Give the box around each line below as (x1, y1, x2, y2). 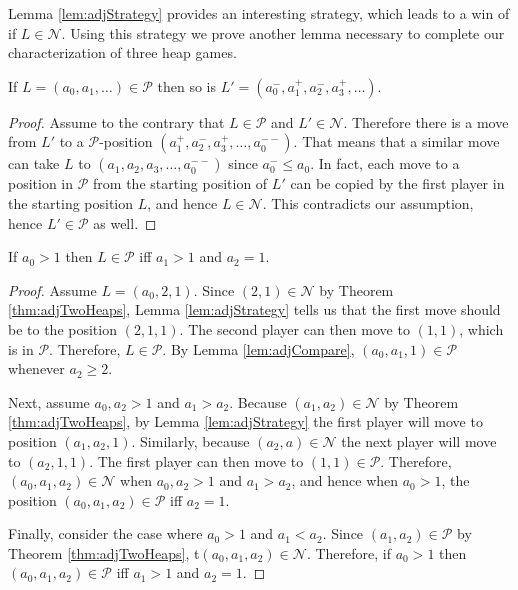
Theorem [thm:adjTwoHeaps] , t (8, 542, 200, 563)
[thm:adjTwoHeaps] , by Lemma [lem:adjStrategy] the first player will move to (8, 411, 483, 432)
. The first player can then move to (89, 450, 304, 471)
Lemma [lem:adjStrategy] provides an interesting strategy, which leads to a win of (8, 3, 510, 23)
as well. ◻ (93, 212, 157, 233)
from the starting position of (93, 173, 268, 194)
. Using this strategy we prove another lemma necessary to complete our (61, 22, 505, 43)
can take (8, 153, 60, 174)
